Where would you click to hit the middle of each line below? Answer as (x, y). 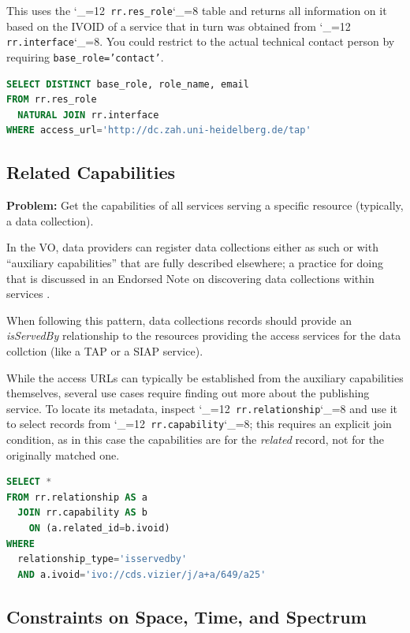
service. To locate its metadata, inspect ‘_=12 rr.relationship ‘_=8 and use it (202, 408)
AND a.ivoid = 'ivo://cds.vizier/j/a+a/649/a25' (142, 574)
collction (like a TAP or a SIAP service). (105, 350)
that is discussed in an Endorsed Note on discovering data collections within (190, 278)
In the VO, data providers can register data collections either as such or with (192, 247)
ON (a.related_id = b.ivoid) (99, 529)
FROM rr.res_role (52, 100)
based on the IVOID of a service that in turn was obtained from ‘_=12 (179, 26)
